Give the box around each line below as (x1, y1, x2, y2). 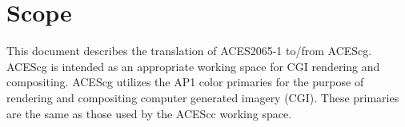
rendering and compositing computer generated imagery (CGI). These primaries (6, 89, 399, 105)
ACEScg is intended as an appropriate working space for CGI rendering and (6, 58, 380, 74)
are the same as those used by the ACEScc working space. (6, 105, 292, 121)
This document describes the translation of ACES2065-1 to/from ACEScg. (6, 42, 372, 59)
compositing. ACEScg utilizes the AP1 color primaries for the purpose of (6, 73, 364, 90)
